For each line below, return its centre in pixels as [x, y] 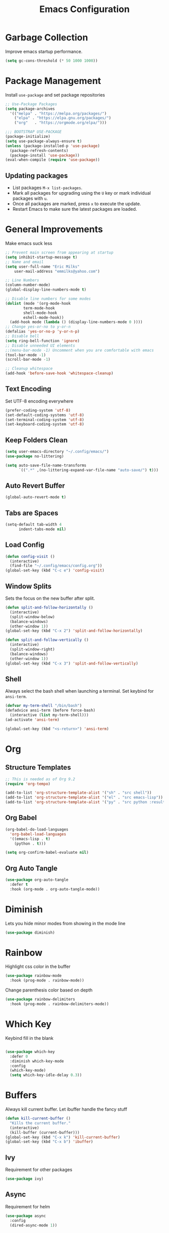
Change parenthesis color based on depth [49, 990]
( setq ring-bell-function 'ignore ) [43, 341]
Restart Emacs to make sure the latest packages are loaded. [75, 209]
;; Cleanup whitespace [29, 369]
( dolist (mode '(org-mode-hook [38, 303]
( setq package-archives [30, 109]
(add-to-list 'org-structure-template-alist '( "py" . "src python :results [86, 802]
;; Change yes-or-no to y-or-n [38, 327]
